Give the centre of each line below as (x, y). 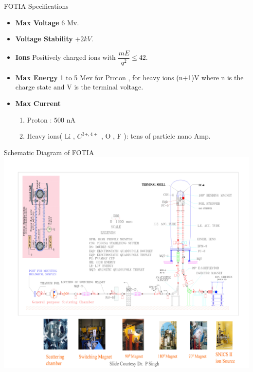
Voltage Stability (44, 39)
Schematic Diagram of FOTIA (49, 152)
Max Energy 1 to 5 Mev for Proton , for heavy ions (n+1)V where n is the (129, 77)
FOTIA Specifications (36, 6)
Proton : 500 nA (51, 119)
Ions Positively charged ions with (65, 57)
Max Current (38, 103)
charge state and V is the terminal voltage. (79, 87)
